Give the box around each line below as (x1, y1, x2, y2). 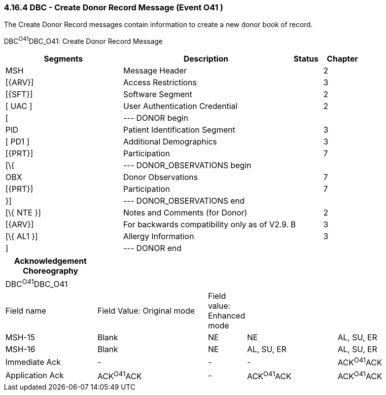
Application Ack (5, 370, 64, 381)
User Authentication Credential (123, 101, 238, 111)
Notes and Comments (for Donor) (123, 208, 247, 218)
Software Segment (123, 89, 192, 100)
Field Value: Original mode (97, 306, 195, 316)
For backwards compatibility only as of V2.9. (123, 219, 289, 230)
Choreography (23, 266, 78, 276)
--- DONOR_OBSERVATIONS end (123, 196, 245, 206)
